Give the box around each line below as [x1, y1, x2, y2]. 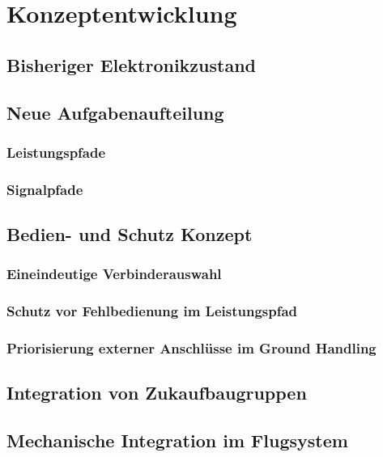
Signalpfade [6, 179, 83, 199]
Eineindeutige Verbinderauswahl [6, 264, 222, 284]
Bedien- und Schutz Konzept [6, 222, 253, 247]
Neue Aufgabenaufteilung [6, 99, 224, 125]
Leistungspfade [6, 142, 106, 162]
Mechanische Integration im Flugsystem [6, 428, 348, 453]
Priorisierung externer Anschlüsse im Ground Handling [6, 338, 377, 358]
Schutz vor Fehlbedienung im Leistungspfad [6, 301, 298, 321]
